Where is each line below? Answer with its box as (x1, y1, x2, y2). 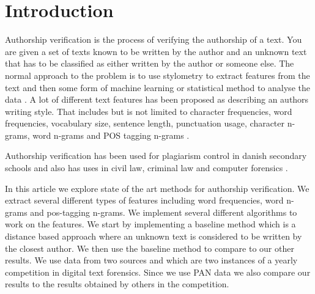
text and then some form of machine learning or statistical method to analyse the (5, 81, 310, 94)
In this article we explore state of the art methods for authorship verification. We (5, 182, 309, 194)
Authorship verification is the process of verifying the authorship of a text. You (5, 33, 302, 46)
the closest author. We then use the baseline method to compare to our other (5, 241, 294, 254)
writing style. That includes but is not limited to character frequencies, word (5, 105, 292, 117)
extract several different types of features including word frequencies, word (5, 194, 284, 207)
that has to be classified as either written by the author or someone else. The (5, 57, 294, 70)
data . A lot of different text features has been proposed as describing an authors (5, 93, 309, 106)
